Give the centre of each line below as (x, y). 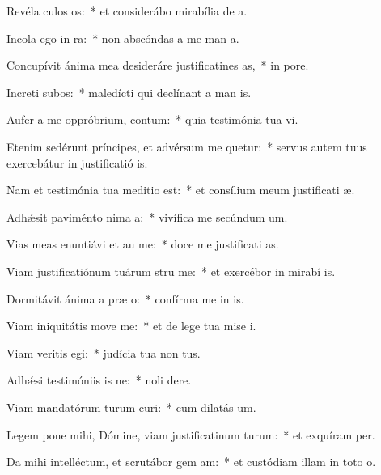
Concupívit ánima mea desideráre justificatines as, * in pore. (158, 65)
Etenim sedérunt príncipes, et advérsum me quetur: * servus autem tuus (187, 146)
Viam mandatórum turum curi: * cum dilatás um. (131, 407)
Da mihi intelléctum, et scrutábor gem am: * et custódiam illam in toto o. (191, 462)
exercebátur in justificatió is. (77, 162)
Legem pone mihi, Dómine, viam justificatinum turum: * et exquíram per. (191, 434)
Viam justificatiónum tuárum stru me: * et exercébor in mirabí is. (171, 271)
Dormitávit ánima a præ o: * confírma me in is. (125, 298)
